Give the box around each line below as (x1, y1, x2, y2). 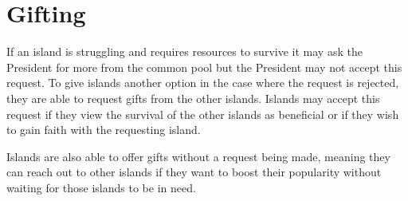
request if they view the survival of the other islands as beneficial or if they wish (6, 105, 399, 122)
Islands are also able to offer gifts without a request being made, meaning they (6, 148, 390, 164)
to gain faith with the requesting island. (6, 121, 201, 138)
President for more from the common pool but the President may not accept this (6, 58, 402, 75)
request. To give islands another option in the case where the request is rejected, (6, 74, 399, 91)
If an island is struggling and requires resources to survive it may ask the (6, 43, 363, 60)
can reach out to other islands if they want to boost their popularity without (6, 164, 382, 180)
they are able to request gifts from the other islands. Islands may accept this (6, 89, 380, 106)
